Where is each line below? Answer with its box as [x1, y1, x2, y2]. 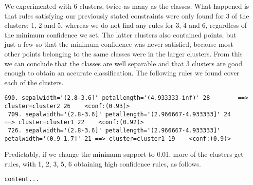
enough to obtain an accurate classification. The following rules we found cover [4, 68, 239, 78]
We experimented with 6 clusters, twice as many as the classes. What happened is [4, 1, 249, 11]
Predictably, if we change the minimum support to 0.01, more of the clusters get [4, 149, 244, 159]
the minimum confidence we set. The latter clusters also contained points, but [4, 29, 236, 39]
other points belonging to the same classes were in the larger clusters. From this [4, 48, 243, 58]
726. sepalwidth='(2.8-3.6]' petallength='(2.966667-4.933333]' [8, 127, 220, 134]
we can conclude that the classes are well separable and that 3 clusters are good [4, 58, 242, 68]
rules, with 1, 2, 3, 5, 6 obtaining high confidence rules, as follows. [4, 158, 201, 168]
